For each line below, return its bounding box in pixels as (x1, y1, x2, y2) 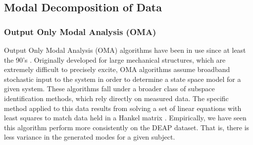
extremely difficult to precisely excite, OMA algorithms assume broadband (4, 64, 230, 74)
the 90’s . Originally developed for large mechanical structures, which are (4, 54, 226, 65)
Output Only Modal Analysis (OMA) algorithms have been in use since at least (4, 45, 246, 55)
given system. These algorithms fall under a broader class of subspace (4, 83, 215, 94)
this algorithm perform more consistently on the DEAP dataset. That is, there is (4, 122, 250, 132)
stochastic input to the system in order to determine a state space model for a (4, 73, 241, 84)
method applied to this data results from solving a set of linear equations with (4, 103, 242, 113)
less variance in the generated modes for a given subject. (4, 132, 175, 142)
